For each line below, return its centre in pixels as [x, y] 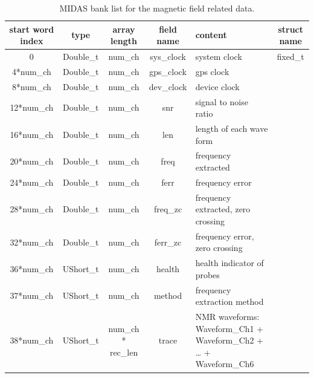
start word [32, 29]
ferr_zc [168, 242]
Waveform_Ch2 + [229, 340]
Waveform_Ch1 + [229, 328]
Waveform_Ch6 [225, 364]
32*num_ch [32, 242]
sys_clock [168, 57]
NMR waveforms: [227, 317]
